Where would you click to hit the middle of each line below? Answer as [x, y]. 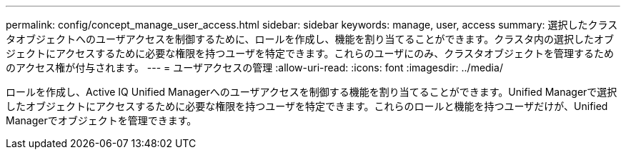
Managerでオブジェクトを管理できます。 [101, 120]
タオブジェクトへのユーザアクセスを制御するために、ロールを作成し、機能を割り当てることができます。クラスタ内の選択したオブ [310, 39]
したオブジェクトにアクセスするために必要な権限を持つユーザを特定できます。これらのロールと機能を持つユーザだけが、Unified [307, 106]
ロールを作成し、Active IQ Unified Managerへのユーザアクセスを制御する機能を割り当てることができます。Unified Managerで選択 [312, 92]
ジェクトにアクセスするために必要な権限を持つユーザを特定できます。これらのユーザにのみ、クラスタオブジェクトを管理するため [310, 53]
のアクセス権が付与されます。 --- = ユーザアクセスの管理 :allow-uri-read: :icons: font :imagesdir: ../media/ [254, 67]
